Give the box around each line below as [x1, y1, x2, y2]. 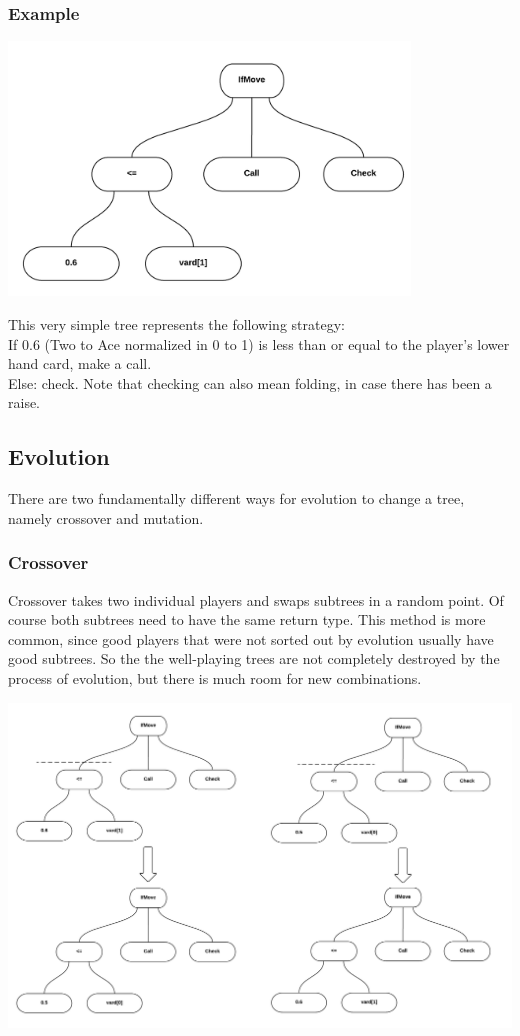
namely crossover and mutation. [8, 507, 204, 528]
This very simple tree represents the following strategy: [8, 313, 345, 334]
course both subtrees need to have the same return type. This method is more [8, 609, 486, 630]
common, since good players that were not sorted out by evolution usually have [8, 628, 494, 649]
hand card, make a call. [8, 353, 152, 374]
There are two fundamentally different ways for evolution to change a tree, [8, 488, 465, 509]
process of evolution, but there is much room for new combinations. [8, 667, 422, 688]
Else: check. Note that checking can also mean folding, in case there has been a [8, 372, 492, 393]
